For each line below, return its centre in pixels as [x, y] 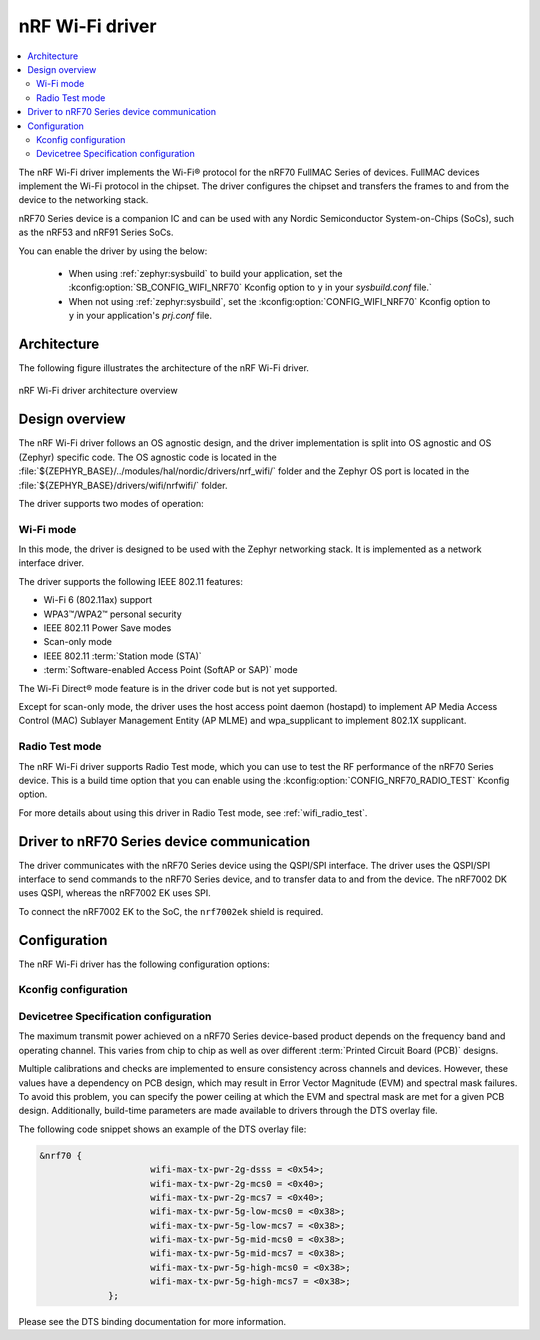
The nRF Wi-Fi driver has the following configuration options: [144, 964]
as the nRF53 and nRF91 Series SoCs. [96, 232]
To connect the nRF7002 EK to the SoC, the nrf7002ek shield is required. [171, 911]
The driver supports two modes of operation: [111, 503]
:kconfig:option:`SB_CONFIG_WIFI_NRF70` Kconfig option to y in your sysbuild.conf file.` [250, 287]
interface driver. [51, 563]
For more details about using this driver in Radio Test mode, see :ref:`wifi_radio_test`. [193, 812]
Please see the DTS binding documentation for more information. [152, 1321]
